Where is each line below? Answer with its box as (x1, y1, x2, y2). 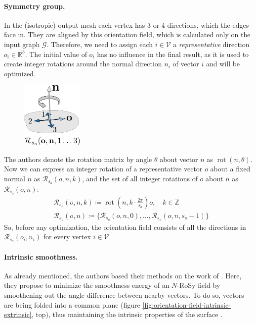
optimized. (4, 68, 36, 78)
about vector (160, 154, 198, 164)
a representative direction (173, 39, 250, 49)
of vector (172, 58, 199, 69)
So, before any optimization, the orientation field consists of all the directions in (4, 221, 246, 232)
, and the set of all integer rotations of (82, 173, 198, 183)
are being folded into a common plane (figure (4, 299, 140, 310)
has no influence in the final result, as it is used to (97, 49, 249, 59)
